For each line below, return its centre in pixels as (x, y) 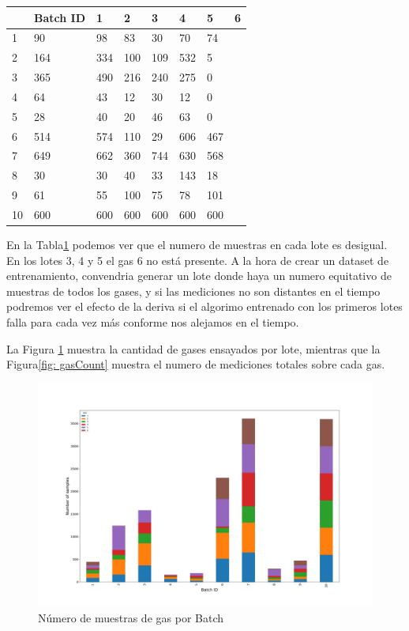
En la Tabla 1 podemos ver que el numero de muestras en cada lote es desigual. (197, 245)
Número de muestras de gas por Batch (131, 617)
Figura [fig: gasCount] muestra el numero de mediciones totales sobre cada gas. (196, 364)
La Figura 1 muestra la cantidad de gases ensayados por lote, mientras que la (193, 348)
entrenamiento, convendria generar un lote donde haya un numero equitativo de (199, 276)
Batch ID (60, 17)
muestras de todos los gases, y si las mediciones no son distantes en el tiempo (193, 291)
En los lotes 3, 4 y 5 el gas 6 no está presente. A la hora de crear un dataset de (198, 260)
